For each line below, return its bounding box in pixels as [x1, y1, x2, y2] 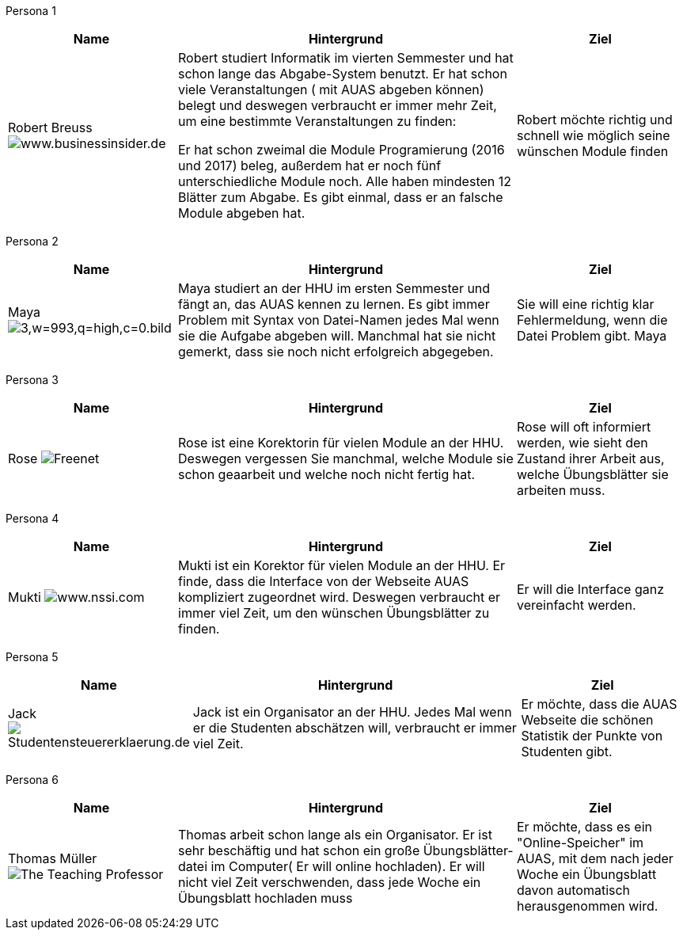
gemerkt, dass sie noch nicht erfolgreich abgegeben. [178, 344, 494, 360]
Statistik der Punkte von [521, 728, 663, 744]
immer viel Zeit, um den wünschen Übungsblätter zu [178, 605, 490, 621]
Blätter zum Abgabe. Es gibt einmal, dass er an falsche [178, 189, 503, 205]
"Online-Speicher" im [517, 835, 644, 850]
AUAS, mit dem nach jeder [517, 850, 674, 866]
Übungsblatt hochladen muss [178, 890, 353, 906]
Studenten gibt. [521, 744, 613, 759]
